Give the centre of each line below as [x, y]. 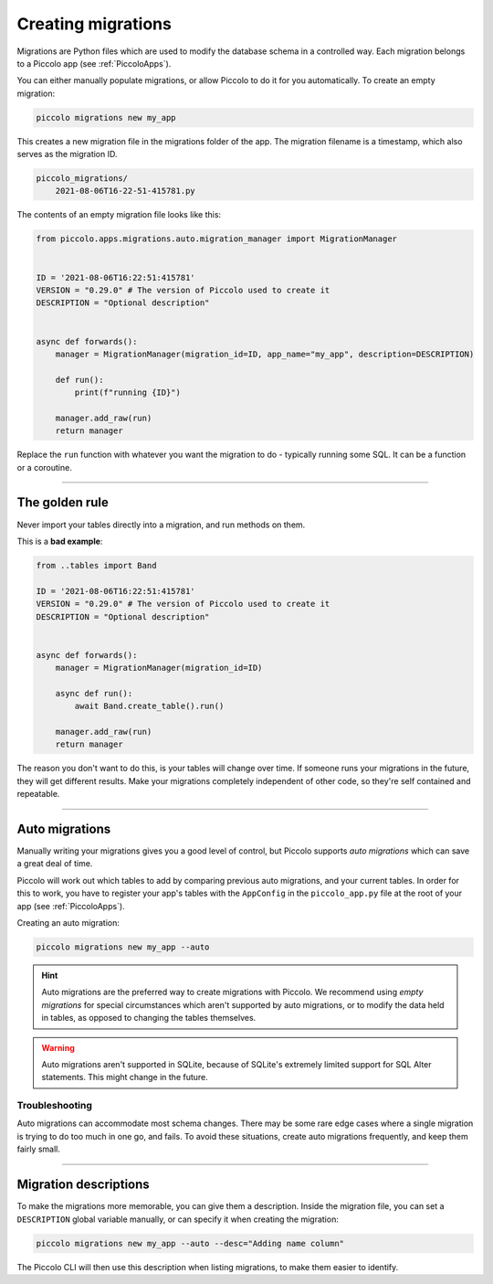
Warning [58, 1047]
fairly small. [39, 1149]
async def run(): [94, 693]
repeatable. [38, 794]
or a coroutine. [44, 467]
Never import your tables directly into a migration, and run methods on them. [161, 525]
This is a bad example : [60, 541]
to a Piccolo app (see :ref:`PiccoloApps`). [94, 63]
